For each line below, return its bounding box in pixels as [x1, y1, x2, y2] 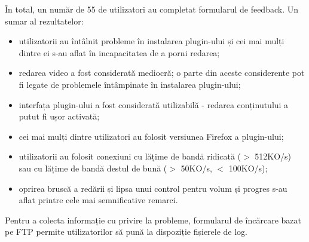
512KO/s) [255, 150, 292, 163]
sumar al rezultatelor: [5, 14, 84, 27]
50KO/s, [180, 161, 212, 174]
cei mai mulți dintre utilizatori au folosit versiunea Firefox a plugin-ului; [19, 130, 284, 142]
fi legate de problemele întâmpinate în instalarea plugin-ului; [19, 78, 241, 90]
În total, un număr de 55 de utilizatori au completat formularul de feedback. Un [5, 3, 298, 15]
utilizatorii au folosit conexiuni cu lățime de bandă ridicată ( [19, 150, 241, 163]
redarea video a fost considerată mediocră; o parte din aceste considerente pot [19, 66, 305, 79]
